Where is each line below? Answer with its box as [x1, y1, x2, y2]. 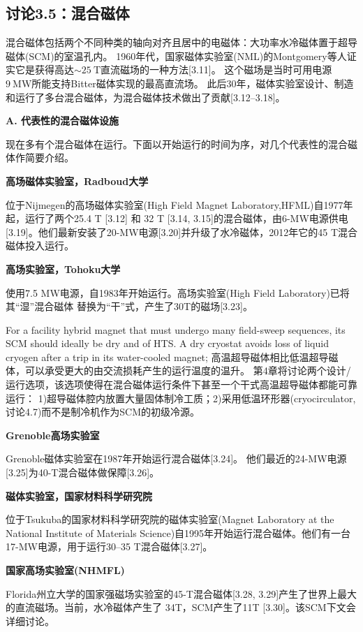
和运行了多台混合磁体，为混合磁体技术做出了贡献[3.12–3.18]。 [6, 89, 286, 104]
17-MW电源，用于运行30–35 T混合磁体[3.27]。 [6, 539, 213, 554]
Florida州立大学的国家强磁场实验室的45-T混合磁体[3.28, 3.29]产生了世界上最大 [6, 586, 357, 601]
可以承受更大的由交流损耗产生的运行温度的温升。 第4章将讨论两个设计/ [24, 363, 351, 378]
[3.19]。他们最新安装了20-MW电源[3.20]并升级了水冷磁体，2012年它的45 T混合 [6, 224, 358, 239]
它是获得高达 [15, 62, 74, 77]
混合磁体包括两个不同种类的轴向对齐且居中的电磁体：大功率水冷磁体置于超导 [6, 35, 357, 50]
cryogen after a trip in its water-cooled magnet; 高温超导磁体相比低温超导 [6, 349, 329, 364]
